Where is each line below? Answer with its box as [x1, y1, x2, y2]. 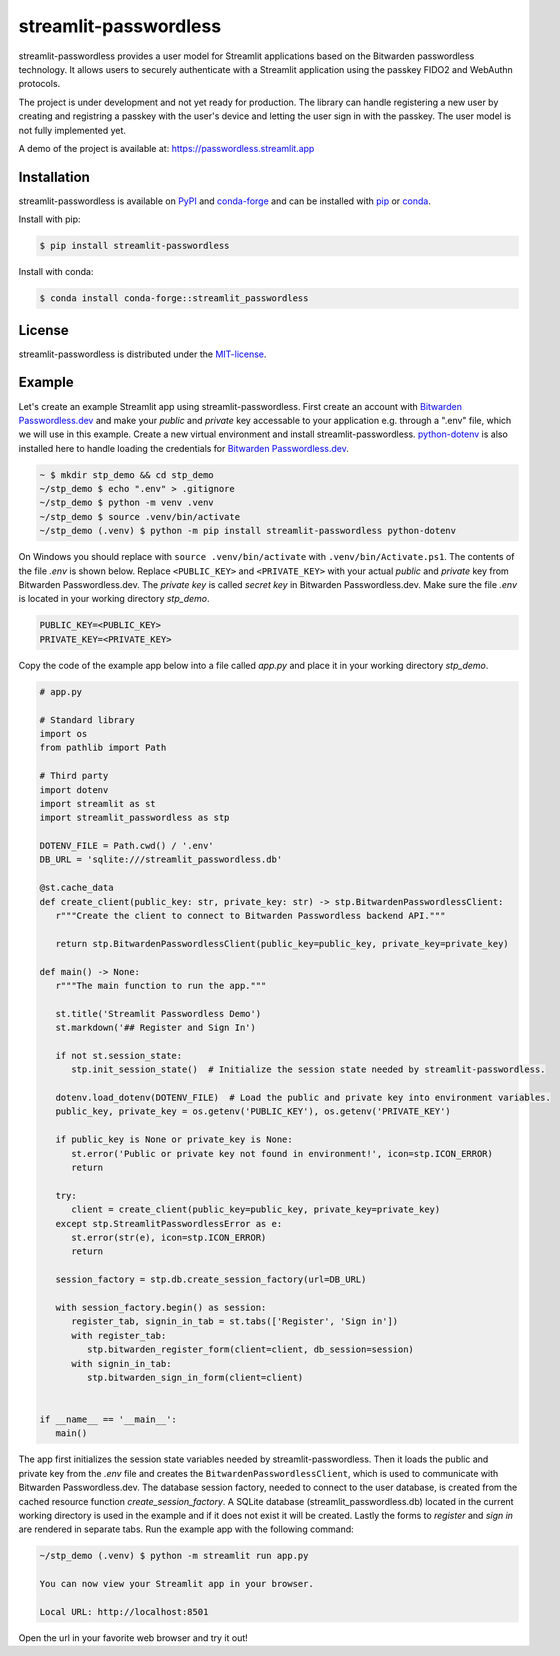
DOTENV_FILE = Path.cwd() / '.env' [39, 840, 214, 852]
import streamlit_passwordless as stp [39, 812, 230, 824]
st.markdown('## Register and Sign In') [55, 1022, 257, 1034]
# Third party [39, 770, 109, 782]
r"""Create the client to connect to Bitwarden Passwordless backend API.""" [55, 910, 446, 922]
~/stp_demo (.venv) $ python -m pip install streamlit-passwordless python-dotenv [39, 525, 457, 537]
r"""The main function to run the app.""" [55, 980, 267, 991]
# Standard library [39, 714, 135, 725]
